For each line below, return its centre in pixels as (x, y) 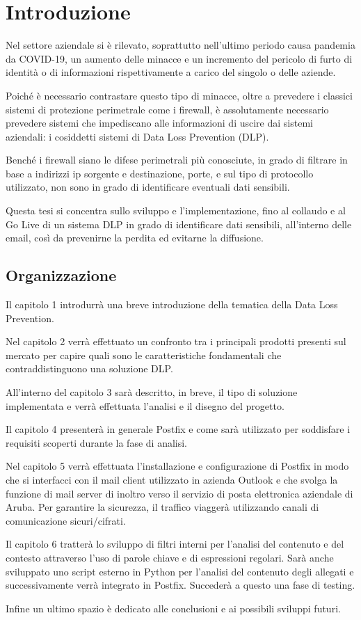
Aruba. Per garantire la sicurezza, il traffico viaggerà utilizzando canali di (162, 507)
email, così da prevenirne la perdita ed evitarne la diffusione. (135, 238)
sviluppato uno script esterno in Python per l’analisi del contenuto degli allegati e (180, 571)
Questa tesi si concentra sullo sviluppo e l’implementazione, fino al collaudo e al (176, 210)
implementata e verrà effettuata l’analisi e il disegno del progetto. (145, 405)
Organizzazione (61, 275)
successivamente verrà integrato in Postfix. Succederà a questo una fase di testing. (180, 585)
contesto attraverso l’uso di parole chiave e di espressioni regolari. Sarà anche (170, 557)
